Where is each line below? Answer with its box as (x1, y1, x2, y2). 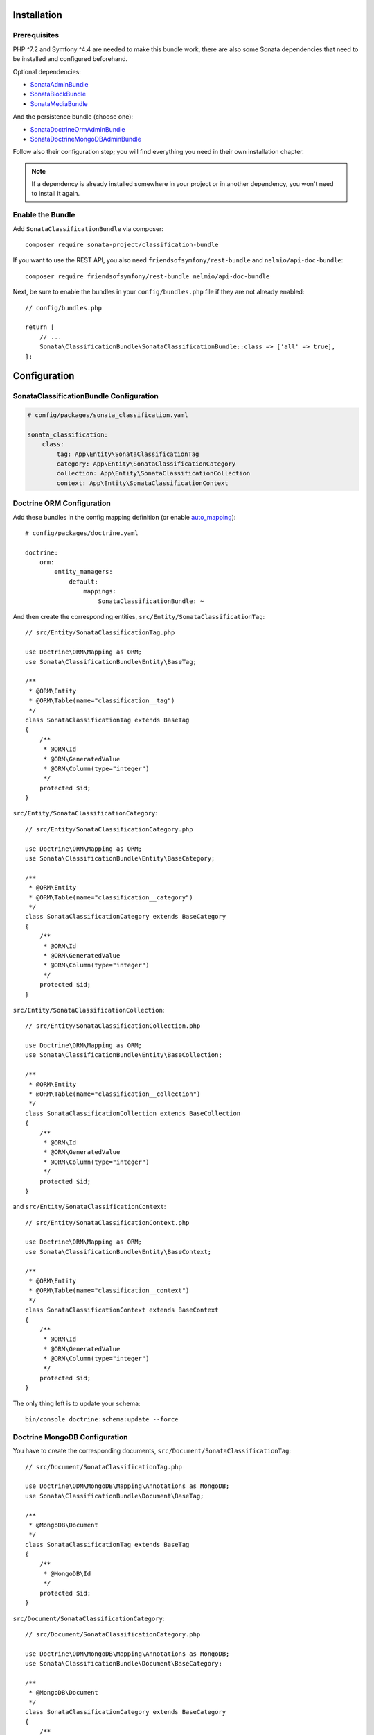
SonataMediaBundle (30, 99, 88, 108)
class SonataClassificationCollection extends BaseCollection (25, 1109, 241, 1117)
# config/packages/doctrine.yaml (25, 529, 139, 537)
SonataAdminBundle (30, 80, 89, 88)
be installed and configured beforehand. (12, 55, 128, 63)
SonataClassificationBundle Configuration (12, 391, 159, 401)
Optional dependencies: (12, 67, 81, 76)
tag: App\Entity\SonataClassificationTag (56, 450, 199, 458)
